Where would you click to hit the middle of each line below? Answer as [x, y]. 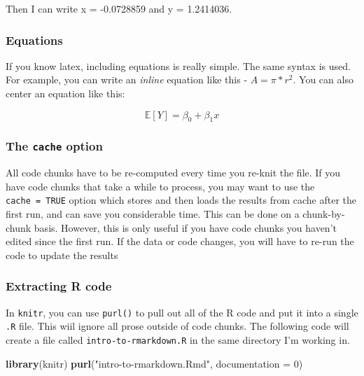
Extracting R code [59, 286]
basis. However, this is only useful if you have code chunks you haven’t [185, 227]
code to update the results [62, 255]
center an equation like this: [65, 93]
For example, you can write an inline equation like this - [127, 79]
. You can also [323, 79]
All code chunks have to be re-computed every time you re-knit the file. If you [173, 173]
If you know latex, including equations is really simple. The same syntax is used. [178, 65]
